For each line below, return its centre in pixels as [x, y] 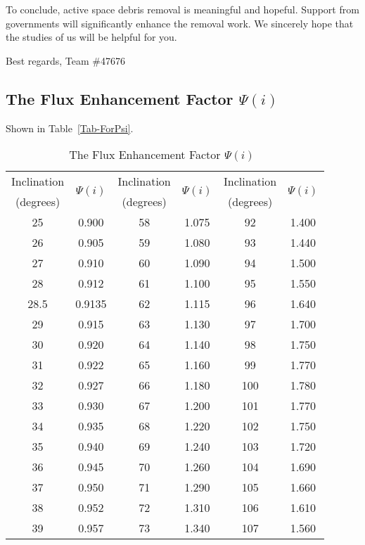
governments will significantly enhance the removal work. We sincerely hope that [180, 23]
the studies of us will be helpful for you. [91, 37]
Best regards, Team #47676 [65, 60]
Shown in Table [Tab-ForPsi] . [70, 128]
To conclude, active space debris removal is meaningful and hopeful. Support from [182, 9]
